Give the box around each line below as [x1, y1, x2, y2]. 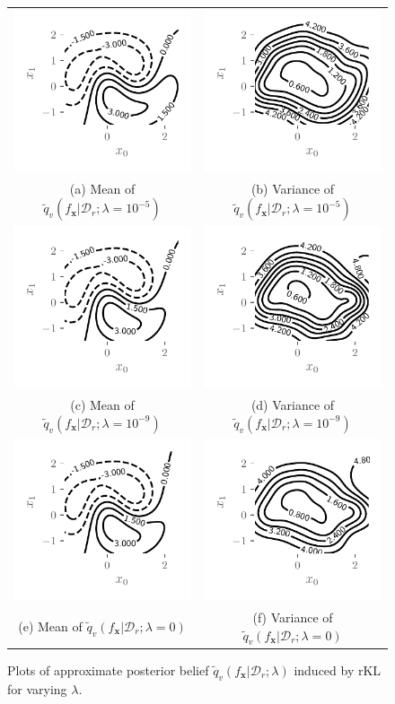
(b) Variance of [250, 178, 335, 197]
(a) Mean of [69, 178, 136, 197]
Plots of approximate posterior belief [7, 660, 209, 679]
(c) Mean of [70, 395, 135, 414]
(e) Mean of [18, 616, 83, 635]
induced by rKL [294, 660, 382, 679]
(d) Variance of [250, 395, 335, 414]
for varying [7, 679, 67, 698]
